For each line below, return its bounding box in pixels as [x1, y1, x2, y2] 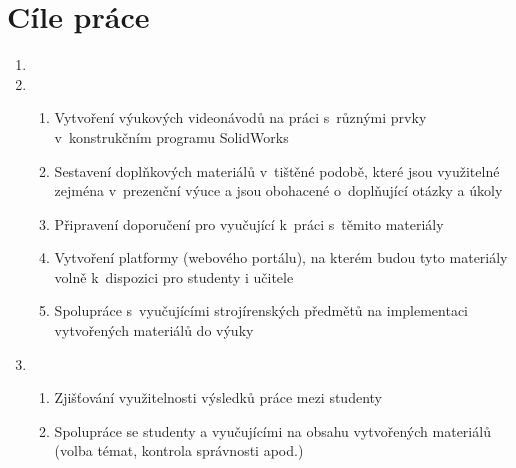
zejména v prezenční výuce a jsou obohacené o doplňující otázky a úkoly [54, 180, 503, 201]
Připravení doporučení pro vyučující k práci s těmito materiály [54, 213, 444, 234]
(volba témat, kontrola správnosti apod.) [54, 440, 304, 461]
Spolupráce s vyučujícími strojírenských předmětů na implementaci [54, 300, 469, 321]
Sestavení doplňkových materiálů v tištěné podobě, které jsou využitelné [54, 160, 500, 181]
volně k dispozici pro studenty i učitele [54, 266, 294, 287]
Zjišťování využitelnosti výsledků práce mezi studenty [54, 387, 382, 408]
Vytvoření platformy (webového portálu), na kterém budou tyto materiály [54, 247, 508, 268]
